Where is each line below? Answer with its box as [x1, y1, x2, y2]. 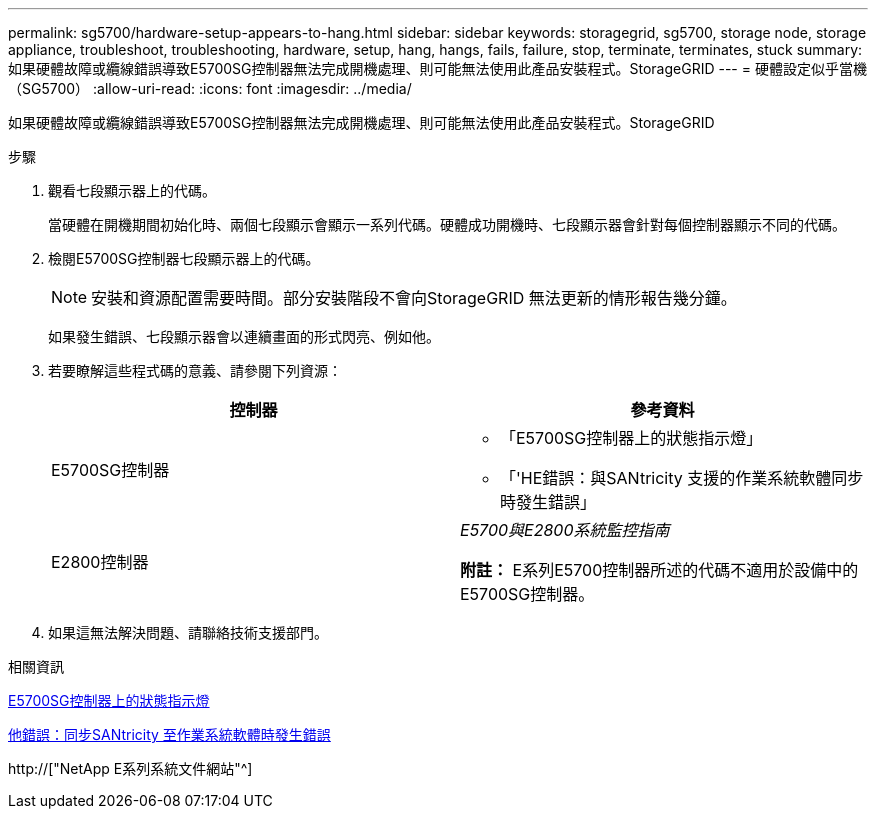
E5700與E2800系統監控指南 [460, 520, 670, 540]
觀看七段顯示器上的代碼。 [48, 182, 216, 199]
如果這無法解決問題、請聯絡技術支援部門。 [48, 624, 328, 641]
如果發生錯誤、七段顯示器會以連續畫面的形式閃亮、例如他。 [48, 328, 440, 345]
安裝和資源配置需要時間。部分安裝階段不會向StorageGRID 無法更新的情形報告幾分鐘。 [91, 288, 737, 308]
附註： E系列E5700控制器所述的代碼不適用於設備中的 [460, 560, 859, 580]
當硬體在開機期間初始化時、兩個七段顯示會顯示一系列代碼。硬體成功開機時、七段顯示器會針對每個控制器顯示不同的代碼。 [48, 216, 846, 233]
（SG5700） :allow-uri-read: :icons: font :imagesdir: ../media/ [8, 80, 412, 97]
